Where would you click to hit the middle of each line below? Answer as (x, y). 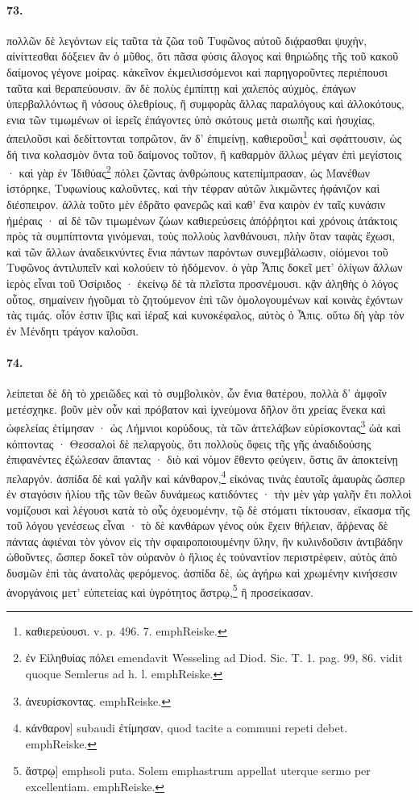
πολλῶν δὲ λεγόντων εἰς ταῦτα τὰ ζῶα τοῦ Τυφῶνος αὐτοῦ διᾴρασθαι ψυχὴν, (187, 40)
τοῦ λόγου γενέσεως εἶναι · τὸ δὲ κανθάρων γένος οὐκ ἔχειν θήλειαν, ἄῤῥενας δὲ (197, 525)
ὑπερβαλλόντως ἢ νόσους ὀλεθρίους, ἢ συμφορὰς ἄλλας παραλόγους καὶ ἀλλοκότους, (205, 104)
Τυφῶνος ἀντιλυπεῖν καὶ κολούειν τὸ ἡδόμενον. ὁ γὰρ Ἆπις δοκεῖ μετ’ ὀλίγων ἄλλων (205, 267)
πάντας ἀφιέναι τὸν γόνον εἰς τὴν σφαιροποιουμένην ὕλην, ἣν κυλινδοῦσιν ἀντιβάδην (205, 541)
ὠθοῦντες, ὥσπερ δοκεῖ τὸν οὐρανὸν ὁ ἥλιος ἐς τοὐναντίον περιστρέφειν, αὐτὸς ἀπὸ (202, 557)
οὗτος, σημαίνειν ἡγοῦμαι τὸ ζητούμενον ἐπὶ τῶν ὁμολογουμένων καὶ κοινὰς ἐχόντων (205, 299)
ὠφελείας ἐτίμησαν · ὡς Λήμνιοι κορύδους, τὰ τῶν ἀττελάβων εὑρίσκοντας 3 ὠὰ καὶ (204, 427)
